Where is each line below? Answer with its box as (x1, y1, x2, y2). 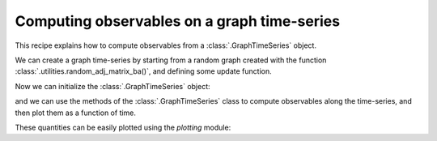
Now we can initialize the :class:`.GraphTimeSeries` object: (15, 81, 210, 91)
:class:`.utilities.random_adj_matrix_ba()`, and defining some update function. (15, 66, 272, 76)
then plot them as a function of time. (15, 108, 137, 117)
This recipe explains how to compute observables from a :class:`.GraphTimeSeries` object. (15, 41, 317, 50)
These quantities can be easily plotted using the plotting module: (15, 122, 231, 132)
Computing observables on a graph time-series (15, 12, 340, 30)
